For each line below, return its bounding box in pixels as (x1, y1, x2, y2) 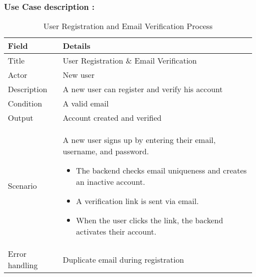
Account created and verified (63, 112, 161, 124)
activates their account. (76, 226, 157, 238)
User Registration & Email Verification (63, 55, 197, 67)
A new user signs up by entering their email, (63, 134, 216, 146)
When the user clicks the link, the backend (76, 214, 224, 226)
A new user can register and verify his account (63, 83, 223, 95)
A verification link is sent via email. (76, 195, 199, 207)
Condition (8, 98, 42, 109)
